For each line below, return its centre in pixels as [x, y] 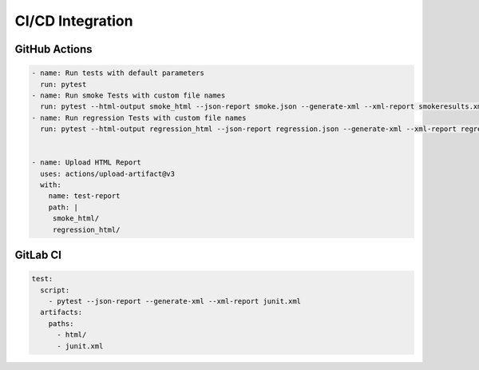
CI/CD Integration [74, 21]
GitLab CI [38, 255]
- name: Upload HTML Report [86, 163]
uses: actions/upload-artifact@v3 [108, 173]
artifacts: [61, 312]
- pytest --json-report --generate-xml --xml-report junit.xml [175, 301]
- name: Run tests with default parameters [118, 73]
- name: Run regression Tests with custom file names [139, 117]
